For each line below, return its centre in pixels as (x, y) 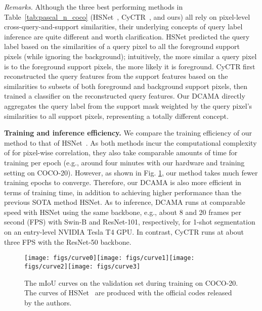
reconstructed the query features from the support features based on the (116, 76)
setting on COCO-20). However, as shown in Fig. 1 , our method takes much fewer (131, 172)
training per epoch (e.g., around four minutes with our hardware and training (124, 162)
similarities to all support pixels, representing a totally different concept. (116, 116)
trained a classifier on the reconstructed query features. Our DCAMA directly (125, 96)
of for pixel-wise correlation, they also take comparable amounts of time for (121, 152)
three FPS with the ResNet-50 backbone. (68, 241)
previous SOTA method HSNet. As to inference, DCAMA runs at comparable (125, 202)
